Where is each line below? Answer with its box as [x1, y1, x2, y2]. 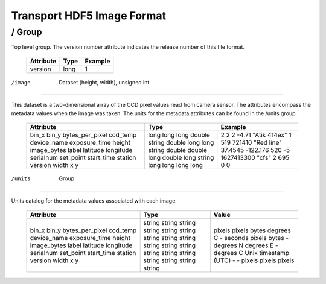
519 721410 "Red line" [220, 138, 282, 147]
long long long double [148, 130, 211, 139]
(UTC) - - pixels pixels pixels [213, 256, 295, 265]
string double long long [148, 138, 214, 147]
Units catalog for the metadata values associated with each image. [11, 197, 177, 204]
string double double [148, 145, 208, 154]
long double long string [148, 153, 214, 162]
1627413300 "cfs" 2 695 [220, 153, 290, 162]
